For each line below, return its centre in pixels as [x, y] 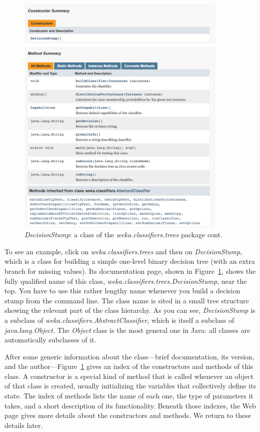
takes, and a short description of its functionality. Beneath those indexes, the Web [130, 405]
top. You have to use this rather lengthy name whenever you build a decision [122, 291]
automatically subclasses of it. [50, 340]
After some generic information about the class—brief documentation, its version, [129, 356]
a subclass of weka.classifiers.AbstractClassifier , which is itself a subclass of [119, 320]
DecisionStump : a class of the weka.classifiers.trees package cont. [123, 235]
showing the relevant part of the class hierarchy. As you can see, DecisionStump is [130, 310]
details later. [24, 425]
